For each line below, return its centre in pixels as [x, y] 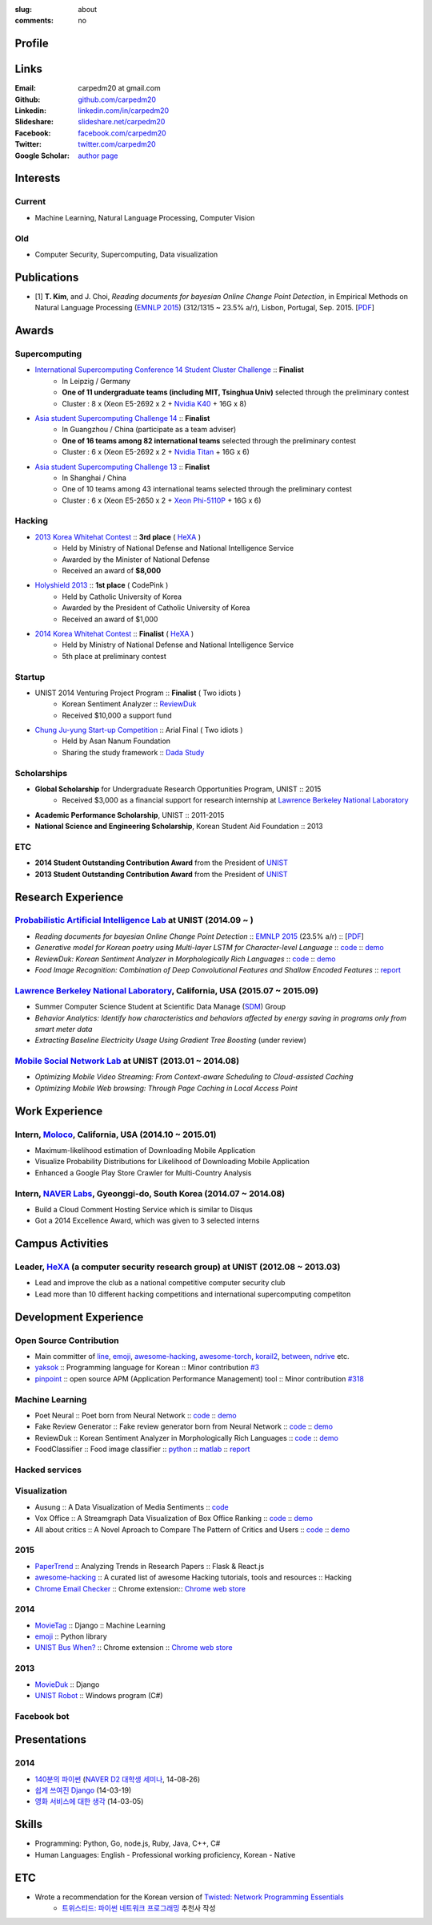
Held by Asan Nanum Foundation [116, 741]
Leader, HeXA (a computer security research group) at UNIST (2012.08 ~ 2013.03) [178, 1267]
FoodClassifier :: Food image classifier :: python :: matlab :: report [142, 1449]
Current [30, 202]
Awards [34, 331]
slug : [23, 9]
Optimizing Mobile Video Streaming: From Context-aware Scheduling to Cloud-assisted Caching [194, 1077]
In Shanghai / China [94, 478]
